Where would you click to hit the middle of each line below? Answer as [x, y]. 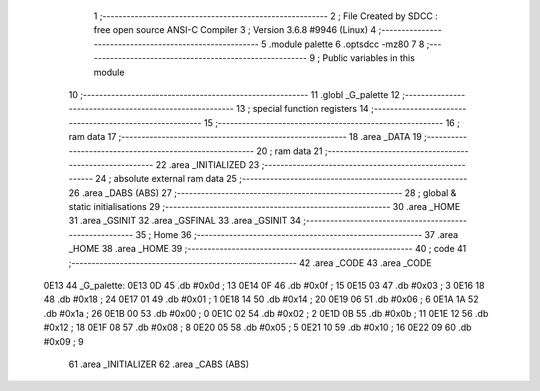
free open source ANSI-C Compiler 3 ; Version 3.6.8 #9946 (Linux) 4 [235, 30]
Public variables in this [368, 58]
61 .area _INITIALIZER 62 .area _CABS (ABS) [159, 364]
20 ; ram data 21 [290, 151]
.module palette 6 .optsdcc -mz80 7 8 [346, 44]
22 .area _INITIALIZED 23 [207, 164]
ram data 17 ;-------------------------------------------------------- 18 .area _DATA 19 [245, 137]
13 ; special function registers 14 [302, 109]
